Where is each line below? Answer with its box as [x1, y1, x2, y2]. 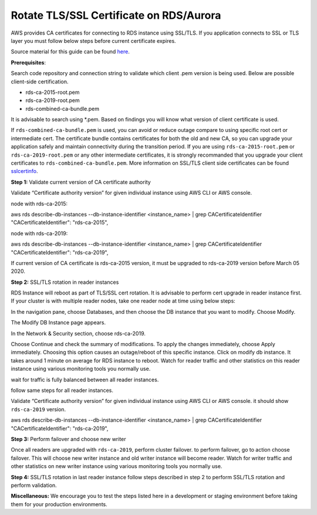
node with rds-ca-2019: [11, 229, 68, 237]
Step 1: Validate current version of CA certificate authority [11, 178, 151, 185]
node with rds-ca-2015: [11, 200, 68, 207]
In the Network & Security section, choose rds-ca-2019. [11, 330, 146, 337]
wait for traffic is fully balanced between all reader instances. [11, 376, 159, 383]
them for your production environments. [11, 500, 108, 507]
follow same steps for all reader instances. [11, 387, 114, 394]
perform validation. [11, 482, 57, 489]
